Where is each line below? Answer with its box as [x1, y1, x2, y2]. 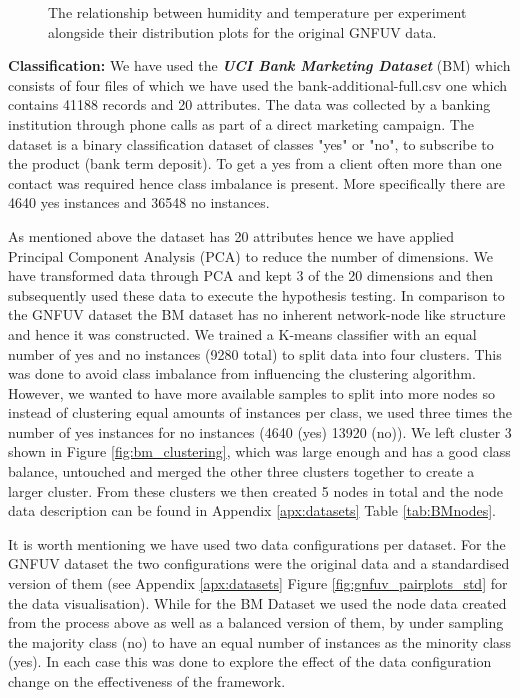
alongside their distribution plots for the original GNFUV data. [48, 21, 437, 42]
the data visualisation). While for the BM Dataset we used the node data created [8, 592, 507, 613]
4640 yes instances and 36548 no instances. [8, 192, 270, 213]
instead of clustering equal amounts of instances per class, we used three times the [8, 402, 512, 423]
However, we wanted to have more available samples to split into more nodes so [8, 382, 495, 403]
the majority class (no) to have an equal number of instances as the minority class [8, 631, 512, 652]
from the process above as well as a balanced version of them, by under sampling [8, 612, 504, 633]
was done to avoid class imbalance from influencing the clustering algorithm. [8, 363, 476, 384]
